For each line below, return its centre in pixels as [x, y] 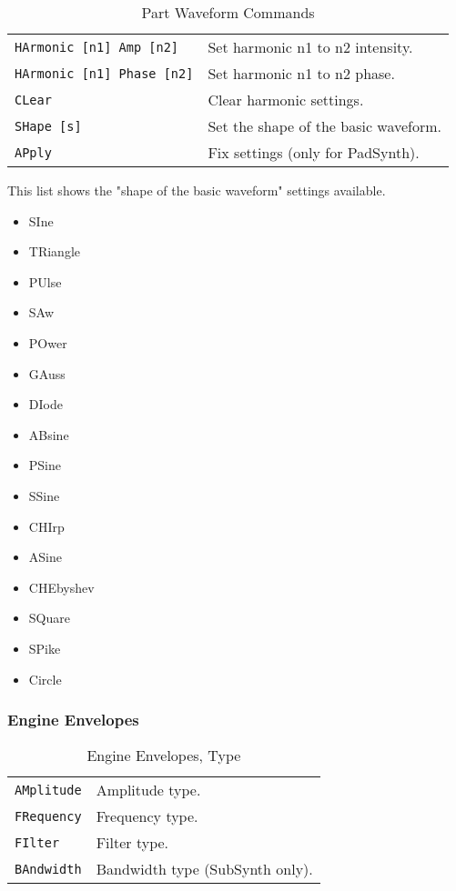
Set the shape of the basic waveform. [325, 126]
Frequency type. [147, 816]
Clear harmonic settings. [286, 100]
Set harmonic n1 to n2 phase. [301, 73]
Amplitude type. [148, 790]
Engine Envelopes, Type [164, 756]
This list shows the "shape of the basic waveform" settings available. [197, 190]
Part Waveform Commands [228, 12]
